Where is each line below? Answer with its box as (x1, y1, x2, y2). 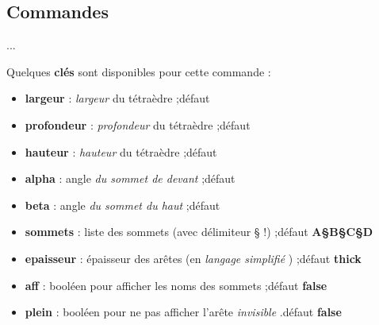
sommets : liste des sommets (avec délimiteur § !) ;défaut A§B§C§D (25, 223, 373, 240)
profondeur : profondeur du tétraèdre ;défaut (25, 116, 251, 133)
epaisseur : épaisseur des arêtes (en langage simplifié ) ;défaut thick (25, 250, 362, 266)
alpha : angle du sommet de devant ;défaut (25, 170, 235, 187)
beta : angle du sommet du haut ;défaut (25, 196, 220, 213)
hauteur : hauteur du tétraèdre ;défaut (25, 143, 217, 160)
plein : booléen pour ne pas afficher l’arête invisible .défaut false (25, 304, 342, 320)
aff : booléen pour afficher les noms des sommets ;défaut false (25, 277, 327, 293)
